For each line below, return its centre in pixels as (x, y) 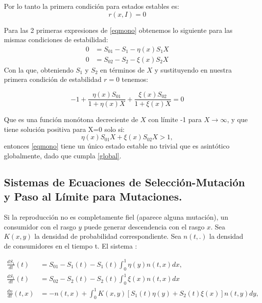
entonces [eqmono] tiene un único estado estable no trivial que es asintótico (117, 146)
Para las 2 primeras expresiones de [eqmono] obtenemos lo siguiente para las (118, 30)
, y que (237, 119)
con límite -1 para (175, 119)
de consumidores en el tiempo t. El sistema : (71, 245)
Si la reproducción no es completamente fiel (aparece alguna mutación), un (116, 217)
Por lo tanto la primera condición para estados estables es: (92, 6)
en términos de (122, 69)
